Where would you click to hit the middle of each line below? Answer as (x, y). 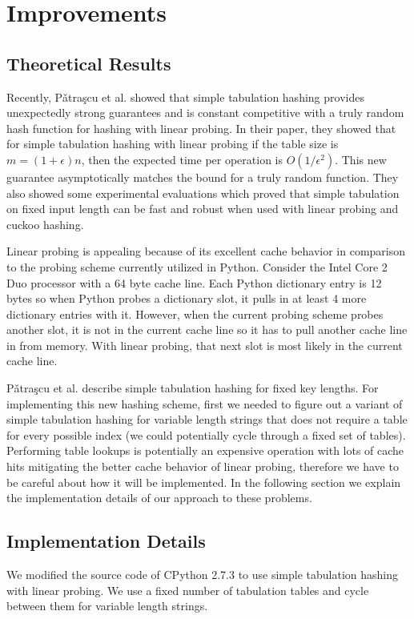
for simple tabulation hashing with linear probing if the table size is (173, 144)
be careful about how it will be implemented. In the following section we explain (204, 482)
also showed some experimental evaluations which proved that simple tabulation (203, 193)
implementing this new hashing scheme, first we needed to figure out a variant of (205, 403)
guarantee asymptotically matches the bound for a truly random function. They (203, 177)
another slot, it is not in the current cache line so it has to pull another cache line (207, 330)
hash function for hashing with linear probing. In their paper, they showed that (201, 128)
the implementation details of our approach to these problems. (159, 498)
